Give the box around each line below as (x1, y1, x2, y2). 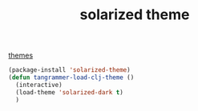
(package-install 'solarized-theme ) (8, 66, 131, 74)
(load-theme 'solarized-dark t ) (15, 88, 124, 97)
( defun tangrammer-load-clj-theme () (8, 73, 135, 81)
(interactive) (15, 81, 63, 89)
